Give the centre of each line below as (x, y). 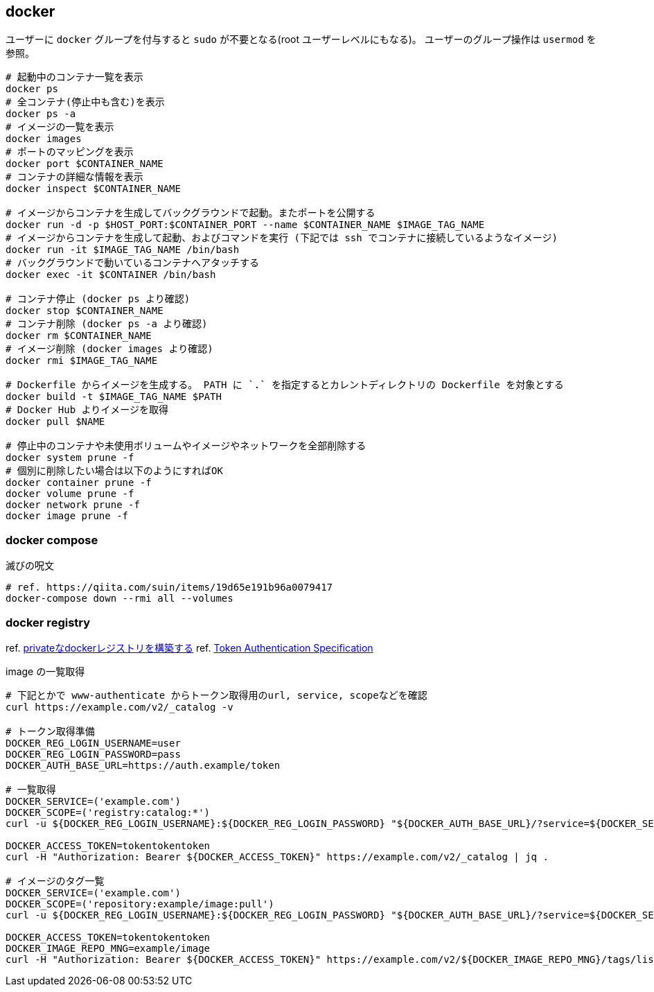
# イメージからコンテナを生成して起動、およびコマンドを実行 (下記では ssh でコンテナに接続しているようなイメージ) (282, 238)
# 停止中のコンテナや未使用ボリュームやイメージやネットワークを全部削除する (186, 446)
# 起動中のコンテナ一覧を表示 (74, 77)
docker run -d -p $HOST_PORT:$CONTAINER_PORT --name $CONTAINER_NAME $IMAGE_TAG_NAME (245, 225)
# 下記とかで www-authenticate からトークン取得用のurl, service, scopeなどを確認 (216, 695)
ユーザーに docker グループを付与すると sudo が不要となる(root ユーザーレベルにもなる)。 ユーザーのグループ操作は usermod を (301, 40)
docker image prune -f (67, 516)
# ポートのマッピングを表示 (70, 152)
